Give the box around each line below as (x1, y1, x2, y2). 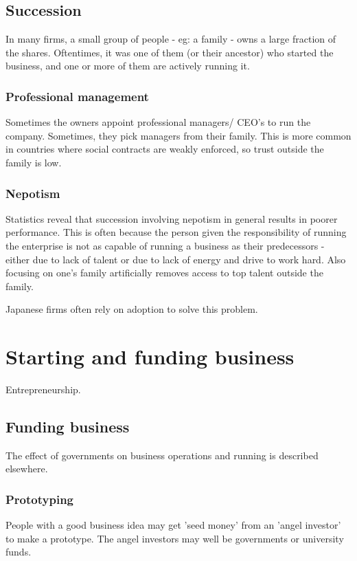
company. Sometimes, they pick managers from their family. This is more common (5, 128, 352, 142)
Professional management (5, 87, 149, 104)
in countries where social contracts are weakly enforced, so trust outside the (5, 142, 324, 156)
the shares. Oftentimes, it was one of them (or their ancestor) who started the (5, 45, 334, 59)
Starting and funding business (5, 342, 295, 371)
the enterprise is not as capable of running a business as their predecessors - (5, 238, 325, 252)
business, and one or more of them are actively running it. (5, 58, 250, 73)
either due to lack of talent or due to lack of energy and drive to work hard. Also (5, 252, 346, 266)
